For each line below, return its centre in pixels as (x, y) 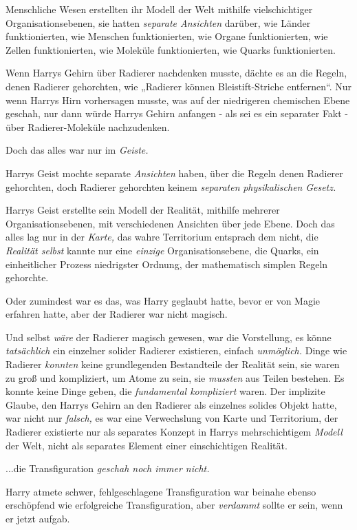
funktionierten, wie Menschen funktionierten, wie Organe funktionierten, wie (167, 36)
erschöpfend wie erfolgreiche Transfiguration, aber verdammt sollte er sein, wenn (174, 505)
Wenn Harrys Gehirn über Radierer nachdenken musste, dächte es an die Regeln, (176, 73)
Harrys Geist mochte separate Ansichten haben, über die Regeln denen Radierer (174, 173)
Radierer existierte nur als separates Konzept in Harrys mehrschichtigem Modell (174, 432)
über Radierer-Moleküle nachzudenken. (88, 126)
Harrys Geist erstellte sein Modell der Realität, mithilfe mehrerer (143, 210)
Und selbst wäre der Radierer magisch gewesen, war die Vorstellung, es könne (169, 337)
